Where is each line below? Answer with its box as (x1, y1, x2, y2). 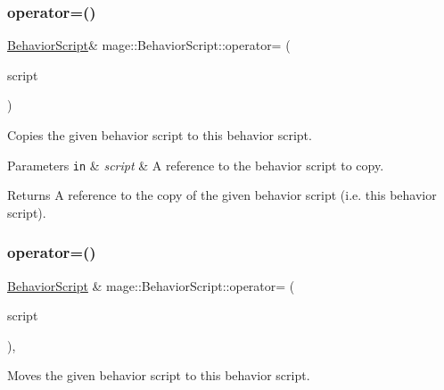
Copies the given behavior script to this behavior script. (7, 126, 312, 144)
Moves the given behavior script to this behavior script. (7, 366, 310, 385)
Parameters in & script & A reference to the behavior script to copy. (7, 155, 384, 174)
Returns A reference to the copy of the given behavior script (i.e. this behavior (7, 186, 437, 204)
